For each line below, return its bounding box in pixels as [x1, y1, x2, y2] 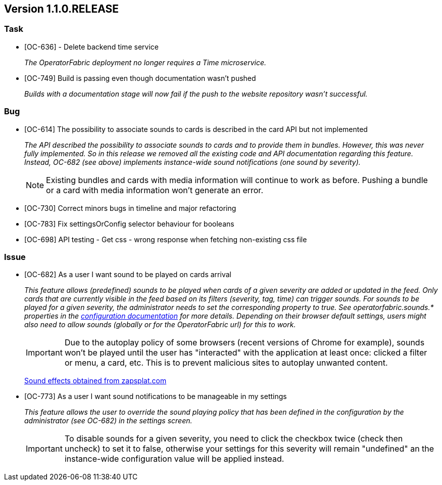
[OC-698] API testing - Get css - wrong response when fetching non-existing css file [24, 235, 307, 244]
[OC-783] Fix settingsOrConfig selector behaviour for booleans [24, 219, 234, 228]
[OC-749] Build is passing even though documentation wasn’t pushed [24, 73, 256, 82]
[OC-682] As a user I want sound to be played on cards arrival [24, 270, 231, 279]
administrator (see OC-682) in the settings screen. [24, 416, 192, 425]
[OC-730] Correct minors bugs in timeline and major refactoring [24, 203, 236, 212]
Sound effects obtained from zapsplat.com [24, 376, 167, 385]
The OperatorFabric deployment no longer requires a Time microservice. [24, 58, 267, 67]
